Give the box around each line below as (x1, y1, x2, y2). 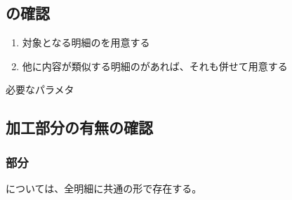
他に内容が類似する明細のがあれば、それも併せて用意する (22, 58, 288, 73)
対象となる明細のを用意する (22, 35, 150, 50)
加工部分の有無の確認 (6, 116, 153, 138)
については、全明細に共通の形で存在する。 (6, 180, 202, 195)
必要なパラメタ (6, 82, 74, 97)
